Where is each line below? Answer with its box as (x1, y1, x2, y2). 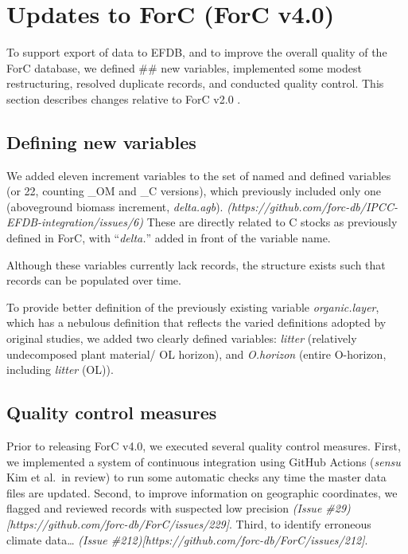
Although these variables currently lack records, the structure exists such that (6, 256, 386, 273)
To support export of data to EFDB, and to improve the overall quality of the (6, 44, 387, 61)
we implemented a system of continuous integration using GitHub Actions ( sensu (6, 453, 401, 470)
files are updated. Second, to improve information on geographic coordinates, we (6, 484, 398, 501)
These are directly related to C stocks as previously (146, 214, 398, 230)
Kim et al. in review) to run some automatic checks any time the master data (6, 469, 387, 485)
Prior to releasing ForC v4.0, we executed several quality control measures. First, (6, 438, 401, 454)
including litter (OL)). (6, 361, 114, 378)
